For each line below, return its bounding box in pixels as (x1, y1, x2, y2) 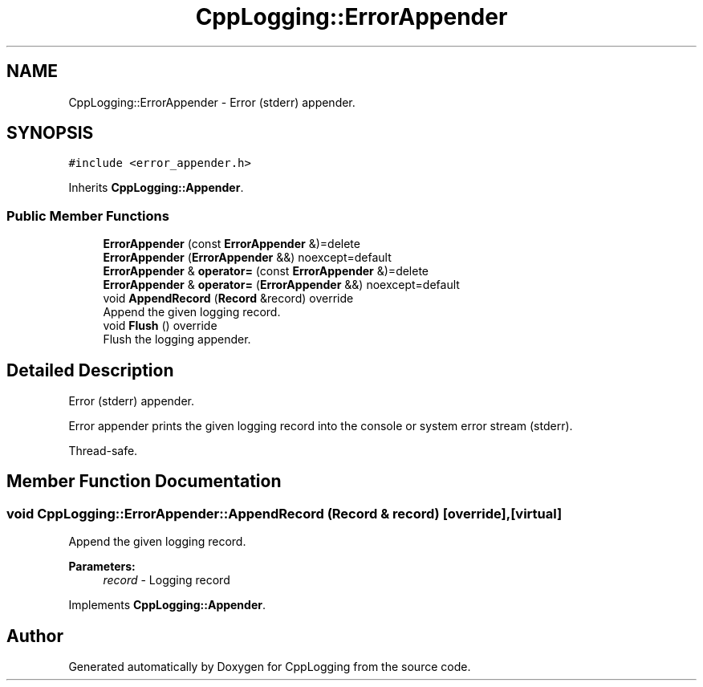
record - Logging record (103, 573, 230, 587)
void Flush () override (103, 319, 217, 333)
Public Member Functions (6, 207, 169, 224)
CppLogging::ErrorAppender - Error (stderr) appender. (68, 95, 356, 109)
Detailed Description (6, 360, 174, 380)
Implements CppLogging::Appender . (68, 598, 266, 612)
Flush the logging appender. (103, 332, 251, 347)
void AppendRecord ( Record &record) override (103, 291, 354, 306)
